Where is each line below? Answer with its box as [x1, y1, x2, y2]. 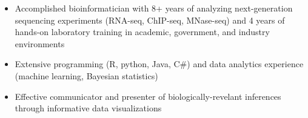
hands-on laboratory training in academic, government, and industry [15, 25, 270, 38]
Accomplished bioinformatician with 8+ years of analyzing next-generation [15, 2, 293, 14]
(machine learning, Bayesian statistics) [15, 69, 158, 82]
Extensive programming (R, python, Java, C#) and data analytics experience [15, 57, 304, 70]
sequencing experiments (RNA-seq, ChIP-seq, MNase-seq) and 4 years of [15, 13, 285, 26]
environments [15, 37, 65, 50]
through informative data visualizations [15, 102, 162, 114]
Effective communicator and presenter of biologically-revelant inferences [15, 90, 281, 102]
